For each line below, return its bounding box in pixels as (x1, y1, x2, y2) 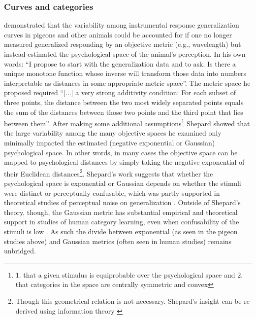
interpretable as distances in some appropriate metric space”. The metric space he (4, 77, 251, 88)
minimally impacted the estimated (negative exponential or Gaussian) (4, 138, 215, 147)
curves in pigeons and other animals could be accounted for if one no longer (4, 29, 232, 39)
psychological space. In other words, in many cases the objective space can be (4, 147, 238, 157)
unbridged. (4, 246, 36, 256)
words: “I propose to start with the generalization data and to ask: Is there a (4, 58, 236, 69)
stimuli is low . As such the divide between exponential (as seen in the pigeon (4, 226, 238, 236)
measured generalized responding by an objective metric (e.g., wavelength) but (4, 39, 241, 49)
